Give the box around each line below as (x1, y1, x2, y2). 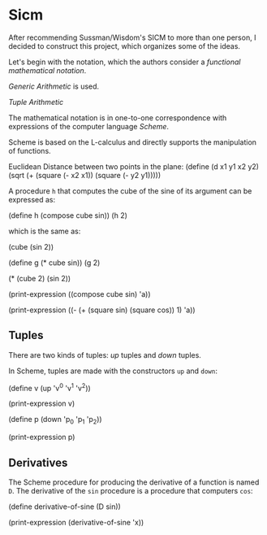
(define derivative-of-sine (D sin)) (8, 502, 122, 511)
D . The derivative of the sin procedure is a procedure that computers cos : (8, 486, 253, 496)
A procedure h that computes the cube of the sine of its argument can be (8, 185, 252, 196)
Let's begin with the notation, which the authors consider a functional (8, 57, 241, 67)
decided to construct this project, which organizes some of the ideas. (8, 41, 241, 50)
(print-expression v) (8, 398, 75, 408)
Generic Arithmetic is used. (8, 81, 100, 91)
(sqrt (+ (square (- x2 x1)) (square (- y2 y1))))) (8, 170, 161, 180)
